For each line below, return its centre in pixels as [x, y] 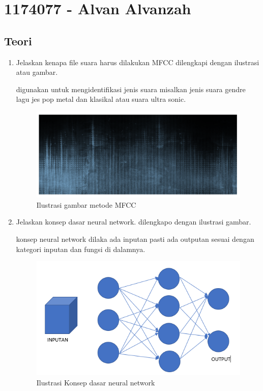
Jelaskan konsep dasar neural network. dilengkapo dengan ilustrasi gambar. [134, 222]
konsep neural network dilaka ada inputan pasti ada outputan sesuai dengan [135, 239]
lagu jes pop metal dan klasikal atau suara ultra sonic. [101, 99]
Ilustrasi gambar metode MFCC [86, 204]
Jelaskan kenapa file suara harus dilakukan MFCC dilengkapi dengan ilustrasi [138, 62]
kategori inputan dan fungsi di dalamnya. [81, 249]
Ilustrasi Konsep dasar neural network [96, 382]
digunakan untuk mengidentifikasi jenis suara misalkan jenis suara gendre [131, 89]
